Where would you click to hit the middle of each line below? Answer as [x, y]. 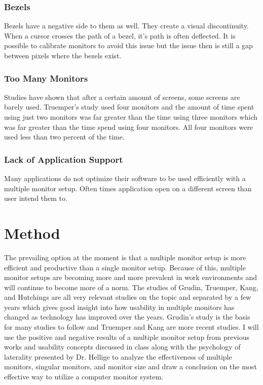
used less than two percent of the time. [64, 137]
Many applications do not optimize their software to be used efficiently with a [125, 178]
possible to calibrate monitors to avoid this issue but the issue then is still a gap [128, 45]
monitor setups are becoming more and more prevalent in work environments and [131, 277]
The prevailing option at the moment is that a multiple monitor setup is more [125, 257]
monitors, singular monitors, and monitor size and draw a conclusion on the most [130, 366]
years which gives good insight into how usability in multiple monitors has [119, 307]
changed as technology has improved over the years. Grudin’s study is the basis [127, 317]
